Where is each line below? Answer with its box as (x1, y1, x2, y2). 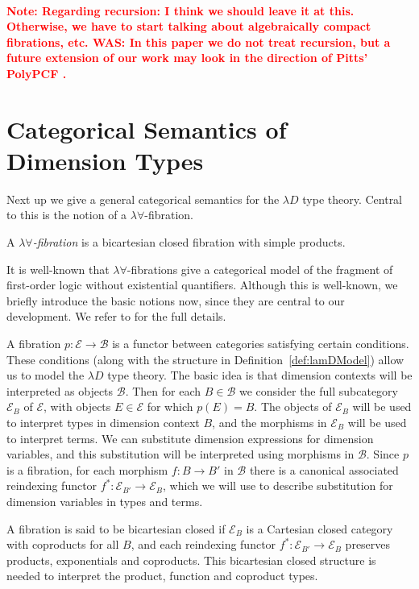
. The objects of (254, 398, 332, 415)
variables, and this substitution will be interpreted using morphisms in (6, 446, 355, 462)
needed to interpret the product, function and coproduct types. (6, 567, 318, 584)
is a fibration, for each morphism (6, 461, 168, 478)
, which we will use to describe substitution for (162, 477, 393, 494)
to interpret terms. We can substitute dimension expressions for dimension (6, 429, 374, 446)
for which (147, 398, 193, 415)
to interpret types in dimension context (6, 414, 200, 430)
